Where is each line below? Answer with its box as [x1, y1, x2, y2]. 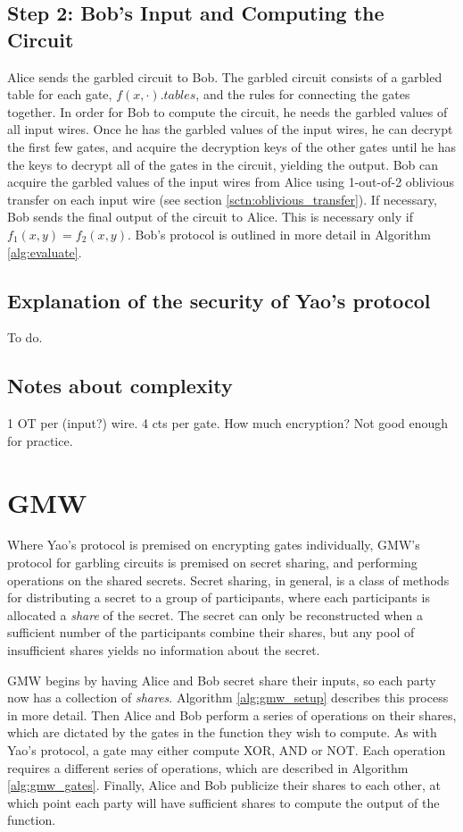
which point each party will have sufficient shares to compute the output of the [7, 793, 440, 811]
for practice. [7, 431, 73, 450]
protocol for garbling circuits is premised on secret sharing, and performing [7, 553, 418, 572]
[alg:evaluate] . [7, 242, 82, 261]
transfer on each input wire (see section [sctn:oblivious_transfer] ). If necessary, [7, 189, 437, 208]
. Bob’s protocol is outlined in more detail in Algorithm [127, 224, 431, 243]
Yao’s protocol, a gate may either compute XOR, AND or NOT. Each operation [7, 740, 446, 759]
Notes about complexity [7, 372, 233, 399]
